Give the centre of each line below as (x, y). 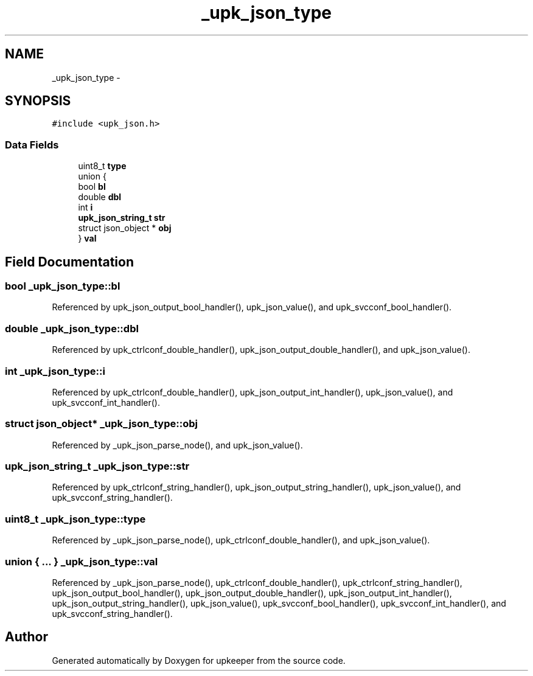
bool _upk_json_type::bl (63, 286)
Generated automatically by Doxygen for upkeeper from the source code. (199, 660)
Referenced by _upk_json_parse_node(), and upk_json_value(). (177, 445)
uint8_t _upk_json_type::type (75, 519)
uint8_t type (102, 166)
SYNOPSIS (38, 101)
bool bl (92, 187)
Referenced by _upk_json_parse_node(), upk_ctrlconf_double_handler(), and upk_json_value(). (241, 540)
